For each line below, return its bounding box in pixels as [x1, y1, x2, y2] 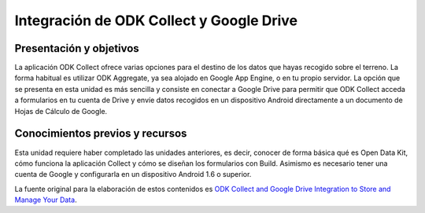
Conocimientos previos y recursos [14, 127, 187, 141]
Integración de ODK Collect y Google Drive [14, 12, 298, 29]
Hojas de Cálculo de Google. [14, 106, 108, 116]
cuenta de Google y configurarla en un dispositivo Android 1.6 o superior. [14, 170, 252, 179]
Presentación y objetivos [14, 42, 139, 55]
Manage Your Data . [14, 195, 78, 204]
